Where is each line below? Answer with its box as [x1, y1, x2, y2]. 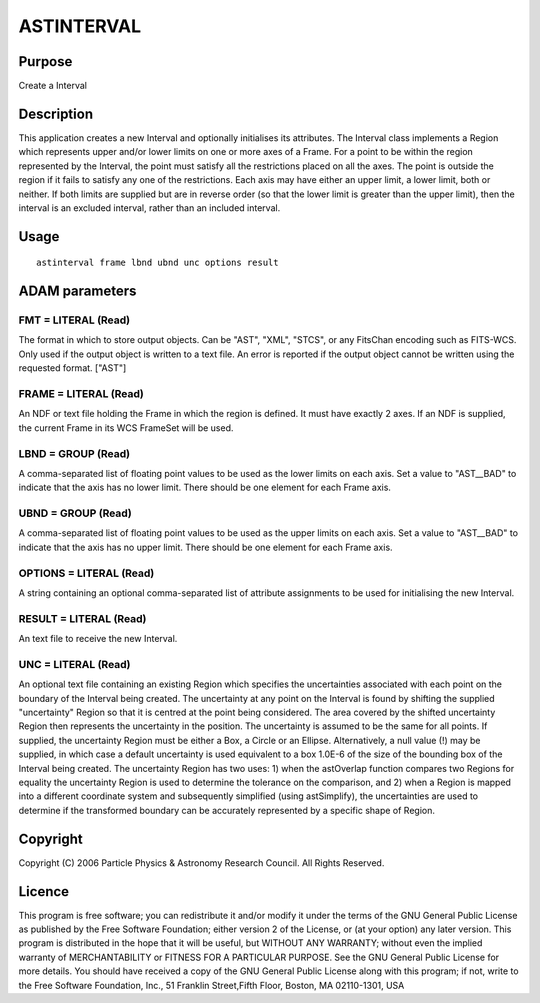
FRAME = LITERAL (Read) [18, 387, 144, 401]
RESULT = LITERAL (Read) [18, 611, 147, 625]
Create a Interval [18, 80, 87, 92]
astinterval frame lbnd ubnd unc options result [36, 257, 279, 269]
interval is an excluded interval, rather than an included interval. [18, 201, 281, 214]
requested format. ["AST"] [18, 362, 127, 374]
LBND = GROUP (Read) [18, 446, 130, 460]
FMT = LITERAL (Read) [18, 313, 130, 327]
